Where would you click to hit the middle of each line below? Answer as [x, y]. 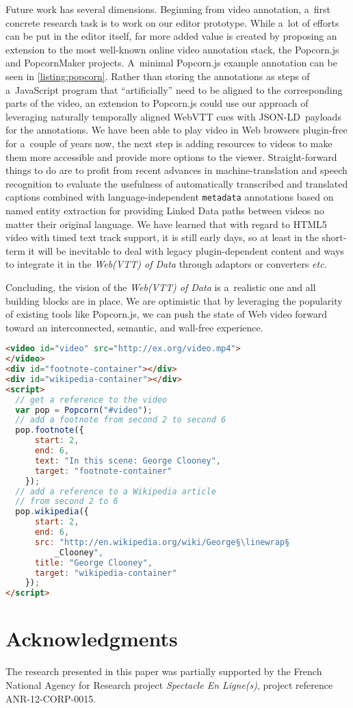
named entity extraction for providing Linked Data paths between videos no [165, 210]
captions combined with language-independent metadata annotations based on [170, 197]
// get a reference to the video [91, 400]
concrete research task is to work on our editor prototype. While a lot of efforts [172, 22]
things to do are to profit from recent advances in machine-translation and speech [176, 170]
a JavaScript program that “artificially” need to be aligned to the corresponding [174, 89]
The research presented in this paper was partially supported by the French [164, 671]
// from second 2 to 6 [67, 502]
